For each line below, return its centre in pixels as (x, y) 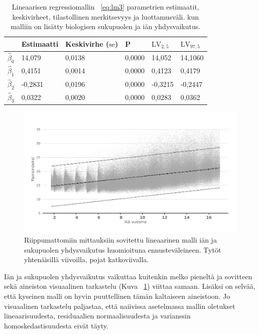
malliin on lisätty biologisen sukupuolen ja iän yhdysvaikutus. (106, 26)
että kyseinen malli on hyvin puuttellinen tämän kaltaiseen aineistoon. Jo (117, 296)
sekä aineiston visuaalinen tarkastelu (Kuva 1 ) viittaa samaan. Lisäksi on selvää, (130, 286)
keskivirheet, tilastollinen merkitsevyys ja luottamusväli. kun (106, 16)
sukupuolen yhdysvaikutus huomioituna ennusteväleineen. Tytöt (123, 249)
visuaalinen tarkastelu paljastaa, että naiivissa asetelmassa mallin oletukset (120, 306)
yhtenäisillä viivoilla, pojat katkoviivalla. (87, 259)
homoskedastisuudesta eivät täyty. (56, 325)
